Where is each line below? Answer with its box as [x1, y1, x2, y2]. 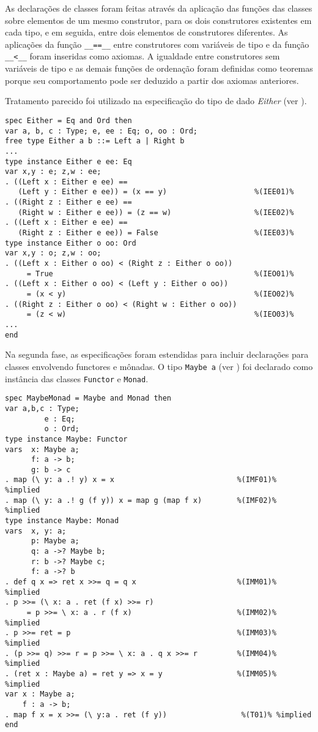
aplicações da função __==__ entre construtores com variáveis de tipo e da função [5, 37, 309, 50]
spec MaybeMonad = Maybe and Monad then [5, 394, 172, 403]
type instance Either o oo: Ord [5, 238, 136, 247]
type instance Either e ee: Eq [5, 157, 132, 166]
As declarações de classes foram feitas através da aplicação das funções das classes [5, 2, 312, 14]
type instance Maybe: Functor [5, 434, 128, 443]
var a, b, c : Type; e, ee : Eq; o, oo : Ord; [5, 126, 198, 135]
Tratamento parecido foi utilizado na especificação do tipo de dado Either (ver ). [5, 94, 307, 107]
